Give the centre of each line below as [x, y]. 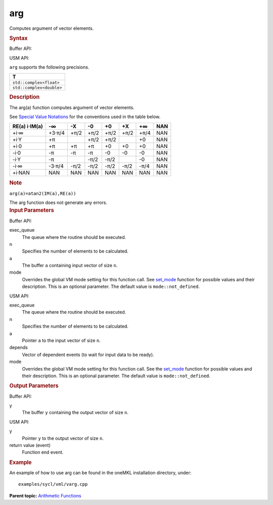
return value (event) [30, 445]
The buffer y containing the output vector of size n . [75, 413]
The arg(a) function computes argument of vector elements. [72, 107]
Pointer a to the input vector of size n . [61, 340]
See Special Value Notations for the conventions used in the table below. [85, 117]
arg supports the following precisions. [49, 67]
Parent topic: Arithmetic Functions [45, 495]
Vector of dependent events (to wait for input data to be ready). [88, 355]
